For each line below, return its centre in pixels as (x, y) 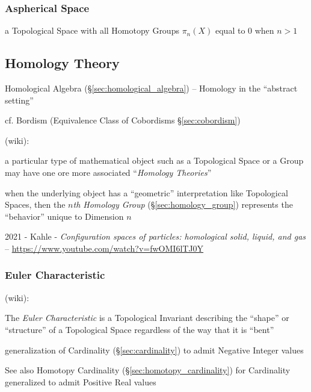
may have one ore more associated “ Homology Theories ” (108, 172)
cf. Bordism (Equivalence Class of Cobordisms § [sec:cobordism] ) (123, 120)
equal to (230, 30)
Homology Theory (62, 63)
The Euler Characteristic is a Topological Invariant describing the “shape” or (147, 318)
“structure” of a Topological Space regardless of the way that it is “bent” (140, 329)
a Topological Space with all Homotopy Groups (92, 30)
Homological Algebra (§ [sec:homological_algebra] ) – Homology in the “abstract (151, 88)
